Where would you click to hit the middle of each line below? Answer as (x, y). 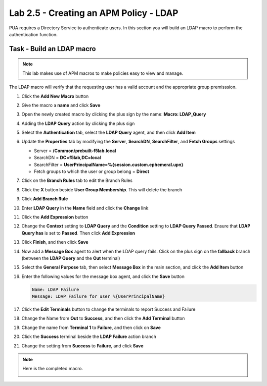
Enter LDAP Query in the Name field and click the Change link (85, 208)
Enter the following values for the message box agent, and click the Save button (103, 276)
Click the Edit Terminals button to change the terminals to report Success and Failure (109, 309)
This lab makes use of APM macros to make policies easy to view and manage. (103, 73)
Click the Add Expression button (55, 217)
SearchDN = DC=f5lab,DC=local (67, 158)
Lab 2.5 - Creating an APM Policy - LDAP (94, 13)
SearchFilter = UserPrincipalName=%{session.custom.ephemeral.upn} (109, 165)
